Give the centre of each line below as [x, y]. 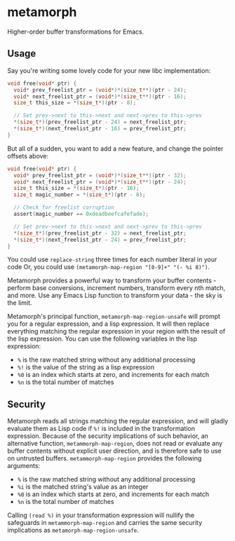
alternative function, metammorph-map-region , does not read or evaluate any [115, 444]
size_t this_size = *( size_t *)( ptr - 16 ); [76, 189]
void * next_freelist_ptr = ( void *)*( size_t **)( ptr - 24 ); [100, 182]
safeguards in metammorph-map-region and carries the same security [105, 523]
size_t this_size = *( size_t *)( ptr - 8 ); [75, 103]
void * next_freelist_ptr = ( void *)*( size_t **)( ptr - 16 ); [100, 96]
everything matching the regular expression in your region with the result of [116, 331]
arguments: [24, 466]
